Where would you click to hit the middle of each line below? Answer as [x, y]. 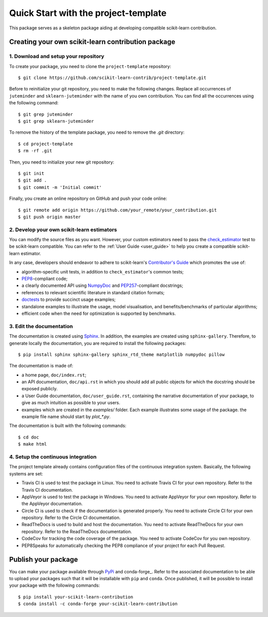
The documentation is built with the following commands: [68, 426]
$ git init [31, 173]
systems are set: [26, 474]
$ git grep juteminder [46, 114]
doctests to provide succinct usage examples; [69, 300]
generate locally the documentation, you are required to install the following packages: [98, 343]
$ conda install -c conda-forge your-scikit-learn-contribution [98, 604]
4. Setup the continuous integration [53, 456]
